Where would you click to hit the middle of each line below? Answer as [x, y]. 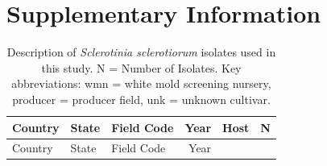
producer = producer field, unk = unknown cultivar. [141, 99]
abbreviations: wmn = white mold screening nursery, [141, 83]
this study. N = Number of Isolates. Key [141, 67]
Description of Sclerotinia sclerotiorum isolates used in [141, 52]
